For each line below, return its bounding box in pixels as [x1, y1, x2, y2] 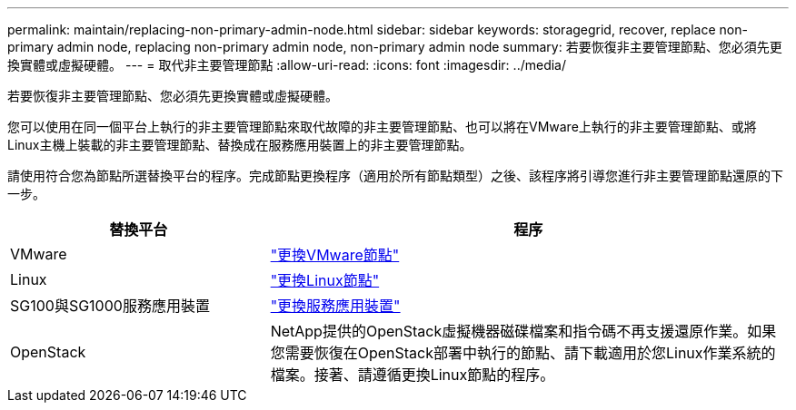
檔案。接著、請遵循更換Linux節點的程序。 [270, 366, 555, 384]
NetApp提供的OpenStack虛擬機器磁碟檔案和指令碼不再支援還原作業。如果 [270, 322, 777, 340]
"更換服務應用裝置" [270, 297, 401, 315]
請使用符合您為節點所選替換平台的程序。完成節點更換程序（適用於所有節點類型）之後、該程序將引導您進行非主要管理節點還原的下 [7, 168, 783, 183]
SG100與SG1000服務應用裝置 [10, 297, 210, 315]
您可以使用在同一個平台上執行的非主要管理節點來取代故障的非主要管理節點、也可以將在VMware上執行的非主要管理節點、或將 [7, 119, 757, 134]
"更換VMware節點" [270, 246, 400, 264]
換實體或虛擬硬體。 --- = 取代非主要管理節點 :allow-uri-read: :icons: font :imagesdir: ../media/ [7, 57, 567, 73]
